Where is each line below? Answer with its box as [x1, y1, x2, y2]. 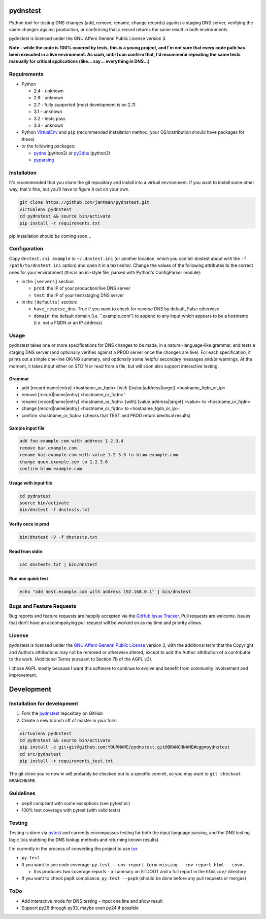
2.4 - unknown [33, 88, 64, 94]
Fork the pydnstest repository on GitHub [21, 710, 103, 716]
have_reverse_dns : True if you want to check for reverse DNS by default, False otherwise [33, 306, 219, 312]
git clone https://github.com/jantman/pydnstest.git [19, 200, 150, 205]
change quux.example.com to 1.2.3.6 [19, 459, 108, 465]
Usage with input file [9, 480, 53, 486]
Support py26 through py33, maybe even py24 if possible [21, 905, 139, 911]
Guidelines [9, 790, 35, 797]
